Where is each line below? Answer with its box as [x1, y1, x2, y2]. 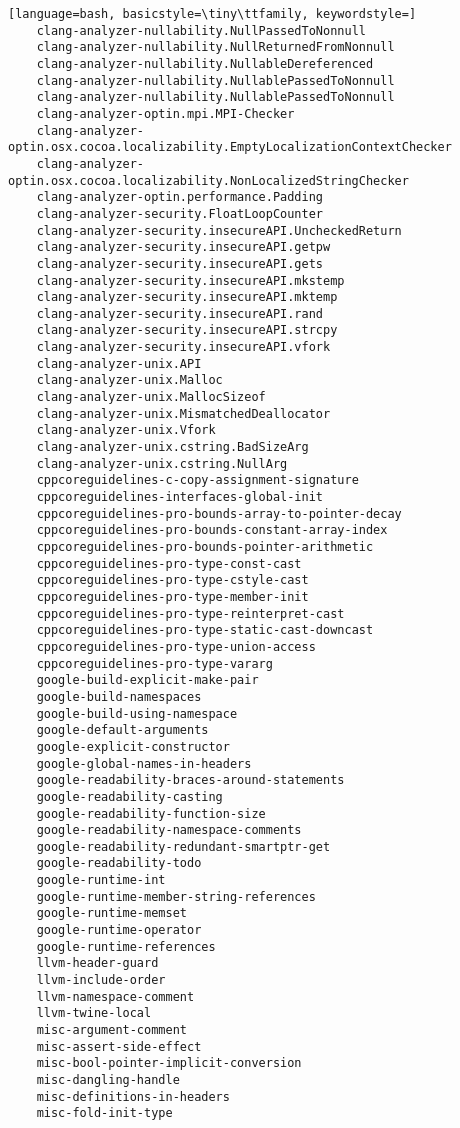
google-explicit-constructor [36, 739, 230, 754]
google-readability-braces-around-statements [36, 773, 345, 788]
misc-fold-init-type [36, 1106, 173, 1121]
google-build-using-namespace [36, 706, 238, 721]
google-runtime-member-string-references [36, 889, 316, 904]
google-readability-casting [36, 789, 223, 804]
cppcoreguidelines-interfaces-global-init [36, 490, 323, 505]
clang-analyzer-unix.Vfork [36, 423, 216, 438]
